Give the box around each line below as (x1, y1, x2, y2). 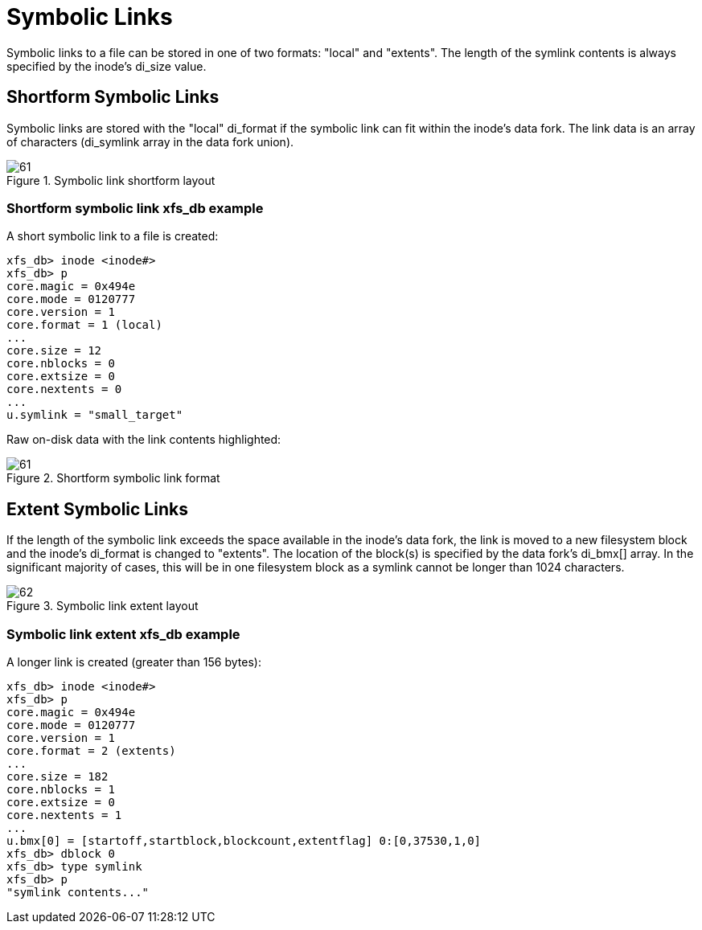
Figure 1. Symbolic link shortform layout (6, 173, 216, 187)
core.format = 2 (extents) (6, 744, 176, 757)
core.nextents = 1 (6, 808, 122, 821)
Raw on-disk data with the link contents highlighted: (6, 432, 281, 447)
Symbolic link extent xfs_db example (6, 625, 240, 642)
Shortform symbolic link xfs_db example (6, 199, 264, 216)
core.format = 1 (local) (6, 318, 162, 332)
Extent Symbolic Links (6, 498, 188, 519)
